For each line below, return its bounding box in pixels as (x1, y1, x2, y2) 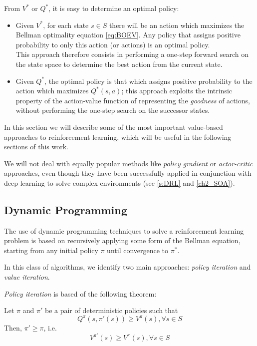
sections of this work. (4, 141, 68, 152)
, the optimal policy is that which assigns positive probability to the (44, 75, 253, 86)
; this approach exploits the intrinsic (121, 85, 233, 96)
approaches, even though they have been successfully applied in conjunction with (4, 168, 252, 178)
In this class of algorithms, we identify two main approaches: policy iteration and (4, 262, 251, 272)
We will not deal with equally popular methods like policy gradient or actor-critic (4, 158, 253, 168)
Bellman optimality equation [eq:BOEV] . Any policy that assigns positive (15, 29, 241, 40)
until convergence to (107, 245, 169, 255)
